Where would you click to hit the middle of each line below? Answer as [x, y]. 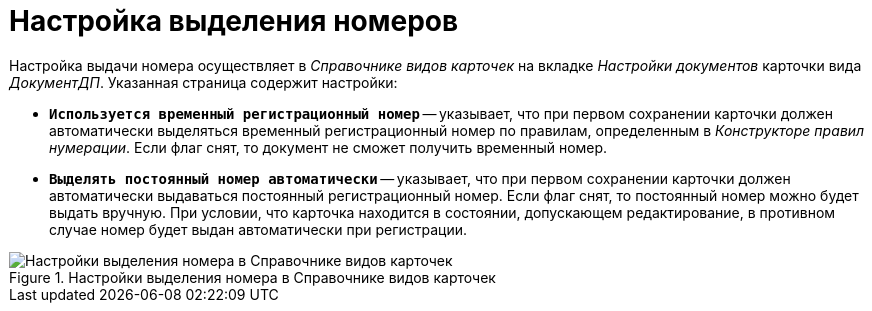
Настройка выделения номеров [234, 21]
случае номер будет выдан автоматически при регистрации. [258, 229]
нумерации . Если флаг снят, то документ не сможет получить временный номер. [328, 147]
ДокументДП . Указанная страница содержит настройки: [203, 82]
